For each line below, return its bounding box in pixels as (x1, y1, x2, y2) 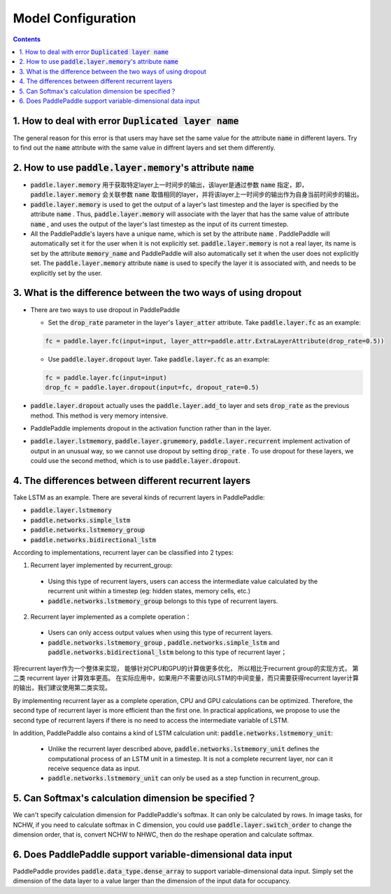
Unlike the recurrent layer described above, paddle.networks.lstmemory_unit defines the (48, 745, 320, 753)
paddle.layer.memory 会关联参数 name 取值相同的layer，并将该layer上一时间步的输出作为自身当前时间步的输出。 (30, 190, 363, 199)
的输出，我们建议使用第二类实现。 (13, 683, 111, 692)
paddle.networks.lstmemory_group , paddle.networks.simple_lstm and (48, 638, 280, 646)
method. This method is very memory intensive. (30, 411, 168, 420)
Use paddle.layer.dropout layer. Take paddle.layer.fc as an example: (48, 355, 270, 363)
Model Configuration (13, 10, 136, 26)
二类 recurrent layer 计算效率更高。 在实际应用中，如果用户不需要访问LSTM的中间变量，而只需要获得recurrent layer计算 (13, 674, 360, 682)
